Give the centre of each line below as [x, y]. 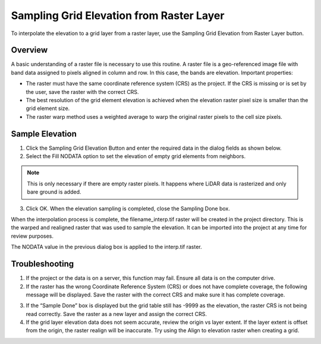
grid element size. [48, 108]
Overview [29, 50]
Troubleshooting [43, 264]
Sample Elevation [44, 134]
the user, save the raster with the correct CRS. [82, 91]
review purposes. [32, 236]
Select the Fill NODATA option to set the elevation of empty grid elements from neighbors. [136, 156]
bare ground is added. [54, 192]
